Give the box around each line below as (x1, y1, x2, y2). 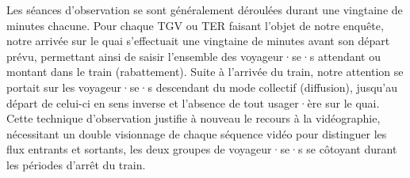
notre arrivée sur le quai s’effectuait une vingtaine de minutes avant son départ (6, 32, 390, 49)
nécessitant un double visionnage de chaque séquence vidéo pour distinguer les (6, 125, 387, 142)
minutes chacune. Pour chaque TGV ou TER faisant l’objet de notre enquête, (6, 17, 384, 33)
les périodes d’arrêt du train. (6, 156, 146, 172)
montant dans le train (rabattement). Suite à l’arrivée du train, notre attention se (6, 63, 404, 80)
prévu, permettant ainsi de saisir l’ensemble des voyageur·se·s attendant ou (6, 47, 381, 64)
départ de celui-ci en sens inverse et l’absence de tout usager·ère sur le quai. (6, 94, 380, 111)
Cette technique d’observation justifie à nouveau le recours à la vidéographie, (6, 110, 381, 127)
